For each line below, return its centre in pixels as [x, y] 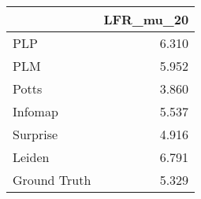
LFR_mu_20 [146, 19]
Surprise [35, 134]
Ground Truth [52, 180]
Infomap [35, 111]
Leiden [31, 157]
